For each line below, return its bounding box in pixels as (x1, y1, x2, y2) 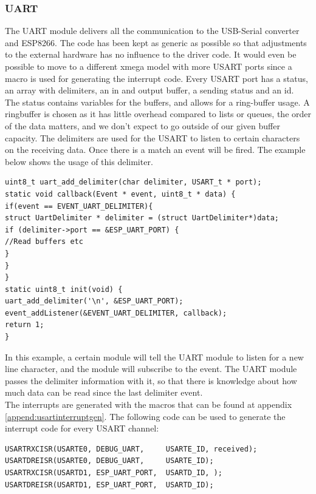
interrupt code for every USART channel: (5, 422, 159, 435)
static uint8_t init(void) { (5, 285, 123, 294)
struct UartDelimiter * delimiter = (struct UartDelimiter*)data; (5, 214, 280, 223)
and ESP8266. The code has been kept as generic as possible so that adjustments (5, 36, 307, 49)
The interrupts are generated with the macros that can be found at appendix (5, 398, 292, 411)
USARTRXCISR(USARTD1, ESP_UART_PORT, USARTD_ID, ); (5, 469, 222, 477)
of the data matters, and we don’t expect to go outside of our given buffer (5, 119, 280, 132)
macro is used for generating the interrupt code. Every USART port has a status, (5, 72, 308, 84)
